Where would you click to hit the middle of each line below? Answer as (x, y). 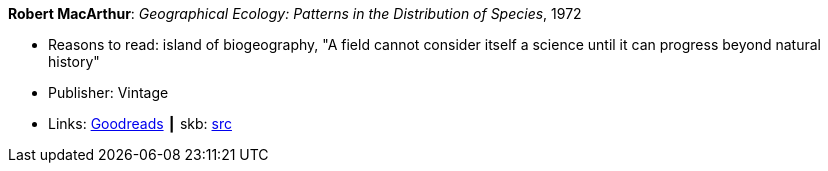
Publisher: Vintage (108, 92)
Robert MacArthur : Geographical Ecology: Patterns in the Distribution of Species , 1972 (295, 13)
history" (74, 61)
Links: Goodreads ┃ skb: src (140, 123)
